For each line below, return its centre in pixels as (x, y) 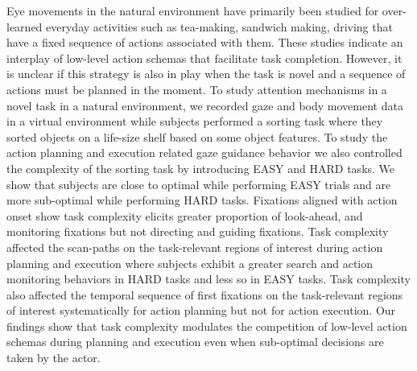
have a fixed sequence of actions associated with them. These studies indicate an (205, 42)
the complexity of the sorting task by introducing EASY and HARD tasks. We (201, 168)
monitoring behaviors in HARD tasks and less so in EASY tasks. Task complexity (208, 279)
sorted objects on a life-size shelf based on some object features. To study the (197, 136)
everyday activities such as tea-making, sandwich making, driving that (219, 26)
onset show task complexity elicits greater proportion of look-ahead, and (185, 215)
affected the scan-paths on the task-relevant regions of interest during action (195, 247)
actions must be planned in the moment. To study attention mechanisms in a (197, 89)
